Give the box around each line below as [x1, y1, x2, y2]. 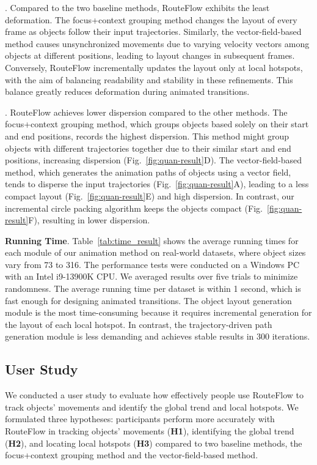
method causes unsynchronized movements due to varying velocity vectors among [5, 37, 310, 50]
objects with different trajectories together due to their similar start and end [5, 141, 291, 154]
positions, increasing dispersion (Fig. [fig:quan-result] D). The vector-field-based [5, 154, 302, 166]
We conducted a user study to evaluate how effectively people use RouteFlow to [5, 389, 304, 401]
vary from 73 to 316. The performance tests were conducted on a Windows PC [5, 258, 300, 270]
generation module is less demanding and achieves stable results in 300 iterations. [5, 330, 310, 343]
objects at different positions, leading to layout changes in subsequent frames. [5, 49, 295, 62]
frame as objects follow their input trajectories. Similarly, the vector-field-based [5, 25, 302, 38]
